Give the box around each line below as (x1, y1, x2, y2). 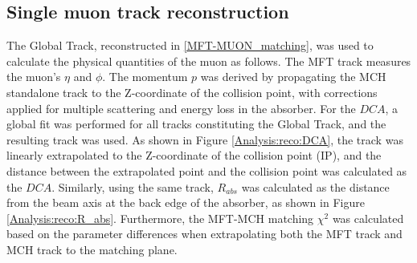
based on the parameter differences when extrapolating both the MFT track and (6, 225, 403, 242)
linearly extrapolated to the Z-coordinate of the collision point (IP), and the (6, 147, 382, 164)
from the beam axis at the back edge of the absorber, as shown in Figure (6, 194, 365, 211)
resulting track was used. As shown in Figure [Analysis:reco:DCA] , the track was (6, 131, 403, 148)
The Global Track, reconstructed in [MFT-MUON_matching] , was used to (6, 37, 374, 54)
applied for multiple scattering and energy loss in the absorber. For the (6, 99, 356, 116)
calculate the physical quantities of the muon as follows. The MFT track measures (6, 52, 411, 69)
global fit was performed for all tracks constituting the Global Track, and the (6, 115, 386, 132)
